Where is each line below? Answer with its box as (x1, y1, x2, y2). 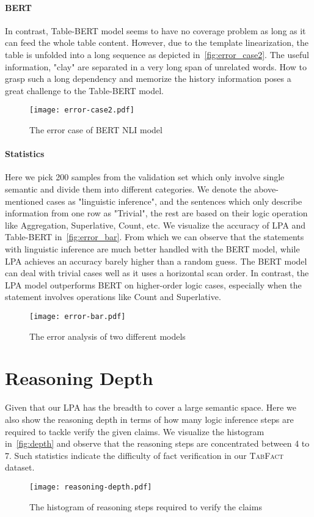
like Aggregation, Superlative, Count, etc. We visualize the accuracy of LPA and (5, 218, 306, 231)
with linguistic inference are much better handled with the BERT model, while (5, 242, 300, 255)
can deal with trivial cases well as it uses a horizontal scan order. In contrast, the (5, 266, 309, 279)
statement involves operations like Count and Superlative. (5, 290, 221, 303)
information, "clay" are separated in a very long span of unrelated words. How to (5, 60, 307, 73)
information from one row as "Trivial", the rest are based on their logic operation (5, 207, 308, 219)
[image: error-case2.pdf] (29, 106, 134, 115)
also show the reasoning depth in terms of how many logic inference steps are (5, 413, 294, 425)
